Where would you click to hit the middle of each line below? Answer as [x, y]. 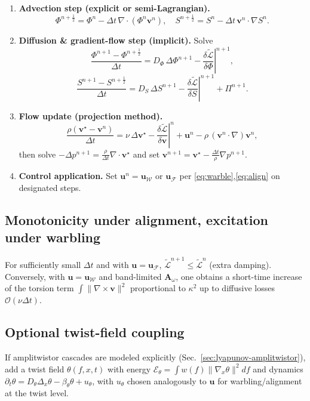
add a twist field [35, 368]
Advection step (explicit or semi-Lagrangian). [114, 8]
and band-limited [130, 276]
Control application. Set [68, 176]
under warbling [53, 237]
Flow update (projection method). [91, 115]
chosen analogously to [167, 380]
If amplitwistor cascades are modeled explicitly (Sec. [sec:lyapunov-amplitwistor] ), [155, 357]
